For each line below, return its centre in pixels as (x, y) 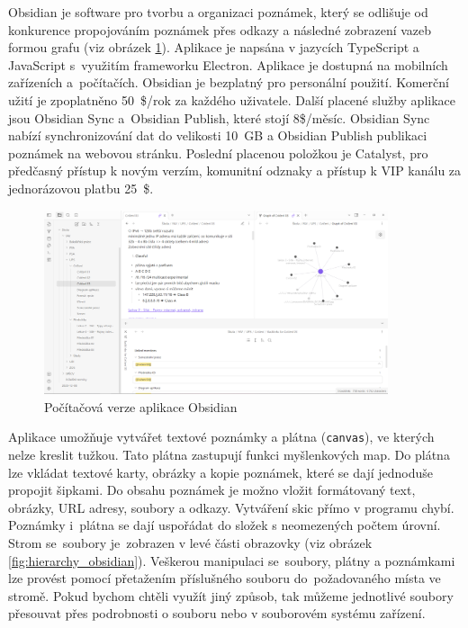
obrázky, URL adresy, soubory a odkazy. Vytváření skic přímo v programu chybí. (231, 507)
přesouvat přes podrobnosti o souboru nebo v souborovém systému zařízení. (217, 613)
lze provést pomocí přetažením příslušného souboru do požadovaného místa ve (225, 578)
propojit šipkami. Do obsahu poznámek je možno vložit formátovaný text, (212, 490)
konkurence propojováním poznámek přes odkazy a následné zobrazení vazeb (220, 29)
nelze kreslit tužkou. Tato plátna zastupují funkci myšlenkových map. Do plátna (229, 454)
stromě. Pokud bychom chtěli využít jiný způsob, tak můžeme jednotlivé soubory (231, 595)
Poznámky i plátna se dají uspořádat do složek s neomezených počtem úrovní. (225, 525)
